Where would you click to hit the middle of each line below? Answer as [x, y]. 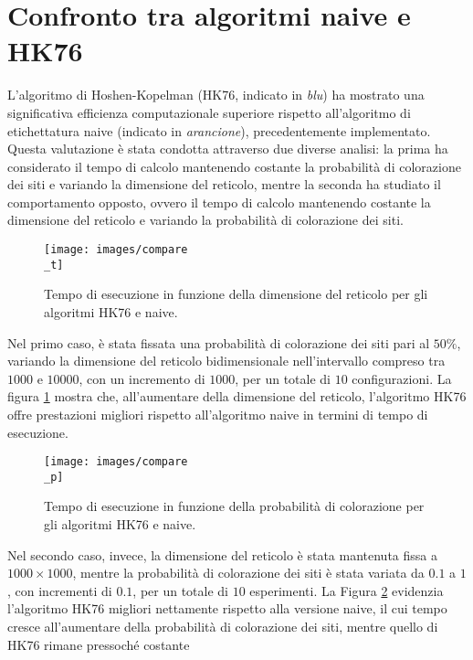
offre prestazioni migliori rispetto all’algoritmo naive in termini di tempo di [218, 414]
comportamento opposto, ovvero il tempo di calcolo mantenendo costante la [219, 202]
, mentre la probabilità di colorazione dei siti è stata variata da [248, 573]
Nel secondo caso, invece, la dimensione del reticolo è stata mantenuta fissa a [222, 554]
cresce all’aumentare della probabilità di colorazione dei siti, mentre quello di [223, 626]
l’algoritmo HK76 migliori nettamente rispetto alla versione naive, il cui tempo [227, 608]
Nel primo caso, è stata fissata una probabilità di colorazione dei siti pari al [219, 342]
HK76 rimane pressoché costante [99, 644]
